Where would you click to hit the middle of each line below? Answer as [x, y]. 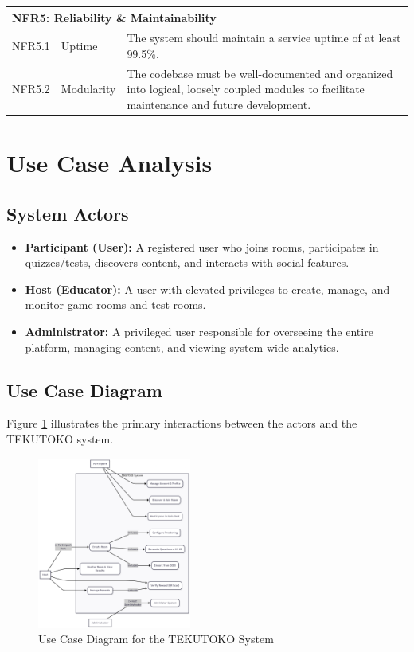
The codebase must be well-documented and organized [260, 73]
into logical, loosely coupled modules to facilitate [246, 89]
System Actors [68, 213]
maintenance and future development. [219, 104]
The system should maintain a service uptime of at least [264, 38]
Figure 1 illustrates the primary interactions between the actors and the [182, 423]
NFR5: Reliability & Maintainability [114, 17]
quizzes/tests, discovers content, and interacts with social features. [187, 262]
